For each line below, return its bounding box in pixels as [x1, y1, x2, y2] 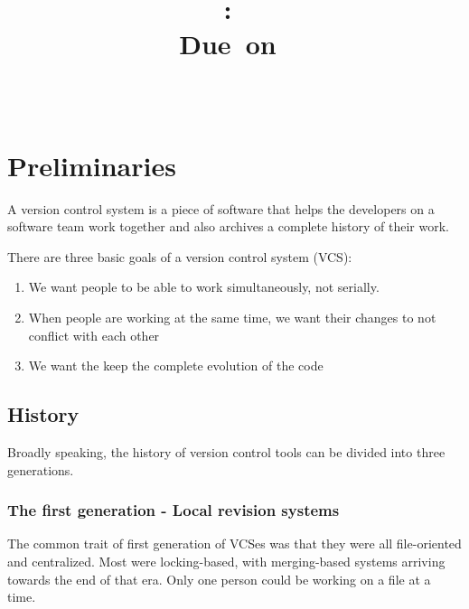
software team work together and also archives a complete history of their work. [7, 217, 449, 236]
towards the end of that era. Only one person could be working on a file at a [7, 569, 431, 588]
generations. [7, 460, 74, 479]
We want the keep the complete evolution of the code [28, 356, 324, 375]
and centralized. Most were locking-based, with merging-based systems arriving [7, 552, 446, 571]
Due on [179, 25, 277, 62]
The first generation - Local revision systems [7, 499, 340, 521]
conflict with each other [28, 325, 160, 344]
